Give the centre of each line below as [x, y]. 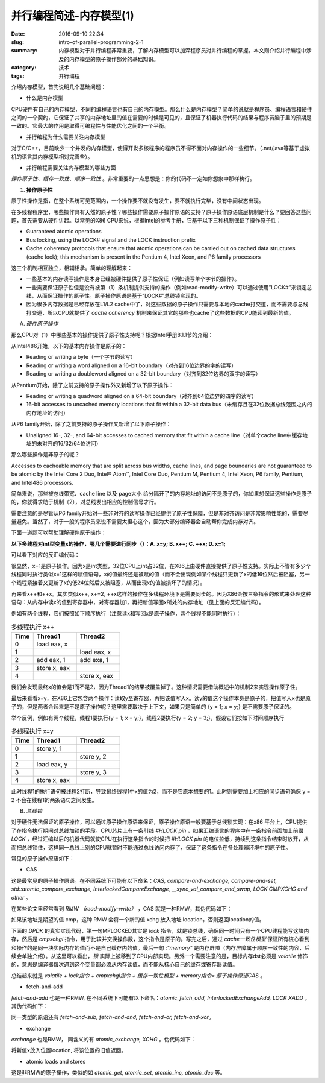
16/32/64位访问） [79, 443]
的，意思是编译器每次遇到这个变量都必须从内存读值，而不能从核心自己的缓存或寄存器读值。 [124, 964]
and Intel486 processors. [42, 482]
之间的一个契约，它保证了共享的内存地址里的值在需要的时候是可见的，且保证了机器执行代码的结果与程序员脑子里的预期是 [161, 118]
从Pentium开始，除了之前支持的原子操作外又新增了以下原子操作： [92, 385]
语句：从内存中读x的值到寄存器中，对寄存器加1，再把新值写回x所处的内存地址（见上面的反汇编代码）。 [138, 602]
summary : [24, 51]
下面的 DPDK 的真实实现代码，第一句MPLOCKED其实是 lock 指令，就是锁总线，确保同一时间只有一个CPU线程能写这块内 [160, 930]
